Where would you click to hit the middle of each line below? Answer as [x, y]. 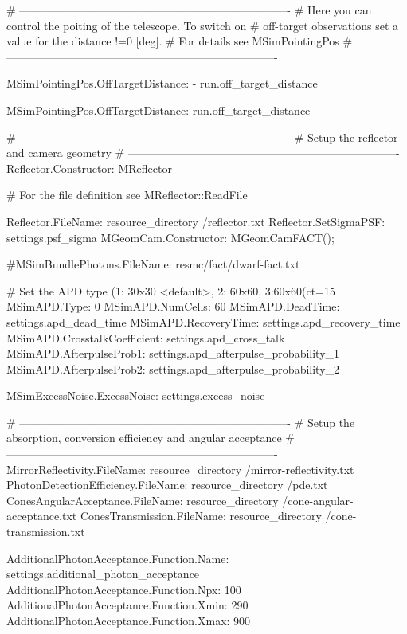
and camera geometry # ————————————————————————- [203, 153]
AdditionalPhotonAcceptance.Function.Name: [118, 558]
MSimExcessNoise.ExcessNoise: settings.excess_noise [136, 395]
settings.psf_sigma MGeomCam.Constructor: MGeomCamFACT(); [170, 237]
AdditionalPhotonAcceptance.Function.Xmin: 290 [127, 605]
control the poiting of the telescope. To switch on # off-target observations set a [203, 25]
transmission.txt [46, 532]
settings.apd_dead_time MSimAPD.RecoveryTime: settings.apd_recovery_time [203, 321]
